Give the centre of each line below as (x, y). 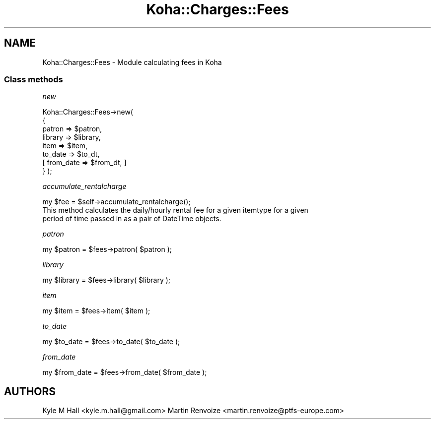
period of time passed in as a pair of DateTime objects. (132, 219)
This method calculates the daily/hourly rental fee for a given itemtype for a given (175, 210)
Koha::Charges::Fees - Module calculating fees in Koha (132, 62)
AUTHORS (30, 391)
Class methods (34, 79)
